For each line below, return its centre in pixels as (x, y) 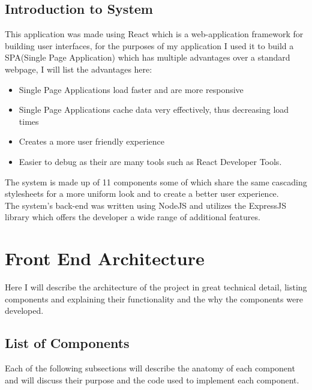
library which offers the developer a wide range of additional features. (133, 217)
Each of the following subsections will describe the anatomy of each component (150, 368)
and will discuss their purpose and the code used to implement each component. (152, 379)
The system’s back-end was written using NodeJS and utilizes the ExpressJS (146, 205)
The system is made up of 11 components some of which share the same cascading (156, 181)
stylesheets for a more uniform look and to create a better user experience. (142, 193)
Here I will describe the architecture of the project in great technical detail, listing (156, 287)
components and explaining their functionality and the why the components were (154, 298)
